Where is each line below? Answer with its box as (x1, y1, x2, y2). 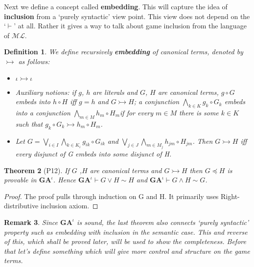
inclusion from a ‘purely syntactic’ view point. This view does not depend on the (4, 11, 250, 21)
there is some (179, 107, 219, 117)
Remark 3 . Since (4, 217, 58, 227)
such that (15, 118, 43, 129)
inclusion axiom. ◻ (40, 200, 98, 211)
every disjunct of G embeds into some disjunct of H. (15, 148, 172, 158)
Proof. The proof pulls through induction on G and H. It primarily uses (4, 191, 219, 201)
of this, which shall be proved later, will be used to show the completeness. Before (4, 236, 246, 246)
